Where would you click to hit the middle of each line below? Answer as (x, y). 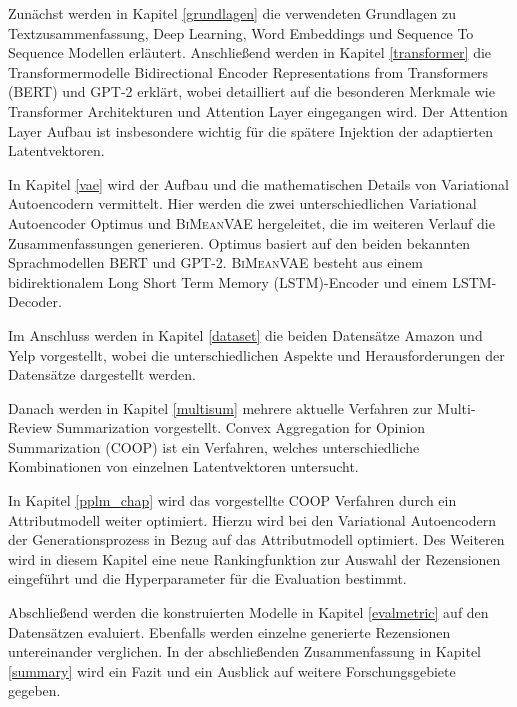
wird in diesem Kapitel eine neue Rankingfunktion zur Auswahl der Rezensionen (254, 558)
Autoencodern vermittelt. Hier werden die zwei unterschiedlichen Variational (242, 203)
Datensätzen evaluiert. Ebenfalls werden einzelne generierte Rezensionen (229, 631)
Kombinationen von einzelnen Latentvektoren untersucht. (183, 466)
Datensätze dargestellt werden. (102, 374)
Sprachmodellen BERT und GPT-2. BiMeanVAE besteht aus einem (216, 262)
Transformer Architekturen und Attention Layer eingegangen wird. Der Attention (258, 110)
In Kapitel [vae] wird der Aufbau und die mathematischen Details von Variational (259, 183)
